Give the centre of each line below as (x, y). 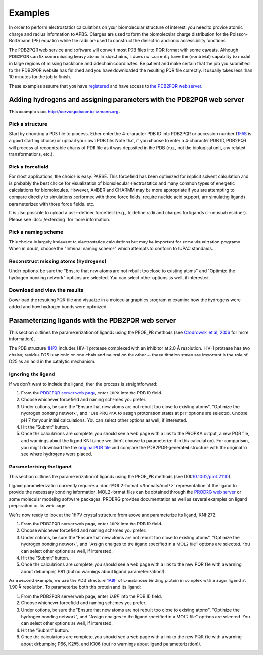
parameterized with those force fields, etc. (52, 204)
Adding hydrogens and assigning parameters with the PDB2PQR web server (127, 100)
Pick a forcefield (29, 167)
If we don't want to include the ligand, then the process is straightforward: (83, 384)
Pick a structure (28, 124)
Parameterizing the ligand (40, 467)
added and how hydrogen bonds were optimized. (58, 306)
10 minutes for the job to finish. (40, 77)
